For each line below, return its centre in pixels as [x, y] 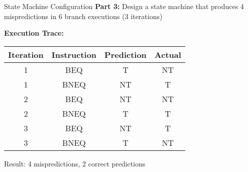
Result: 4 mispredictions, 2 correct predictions [75, 163]
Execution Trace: [34, 33]
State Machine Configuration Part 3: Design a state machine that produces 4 [124, 6]
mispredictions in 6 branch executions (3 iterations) [83, 16]
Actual [168, 54]
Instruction [74, 54]
